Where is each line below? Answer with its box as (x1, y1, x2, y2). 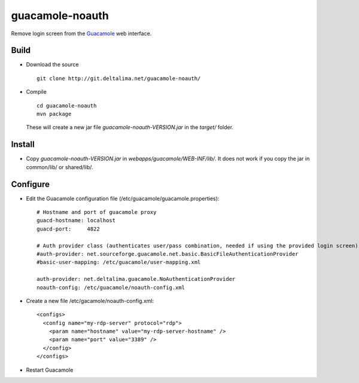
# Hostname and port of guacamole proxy (36, 209, 157, 215)
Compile (26, 88, 47, 96)
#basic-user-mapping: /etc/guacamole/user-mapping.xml (36, 259, 201, 266)
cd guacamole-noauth (36, 102, 97, 109)
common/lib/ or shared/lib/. (26, 163, 93, 170)
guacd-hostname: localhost (36, 217, 116, 224)
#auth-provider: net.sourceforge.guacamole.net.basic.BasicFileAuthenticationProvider (36, 250, 299, 257)
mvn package (36, 111, 72, 118)
